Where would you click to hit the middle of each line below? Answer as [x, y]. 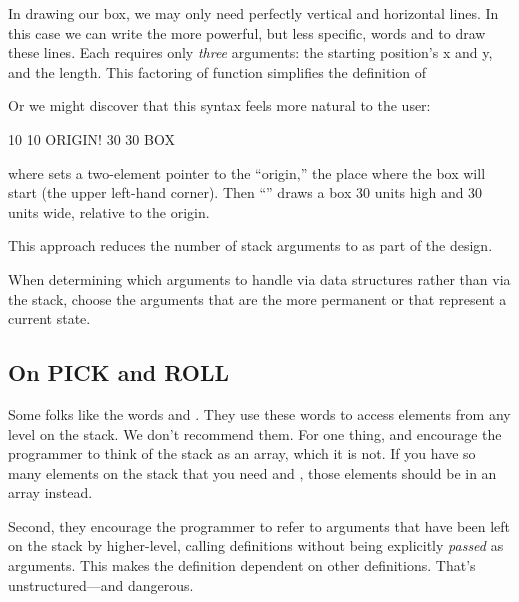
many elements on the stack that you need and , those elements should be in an [252, 472]
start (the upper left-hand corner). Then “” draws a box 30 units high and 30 [245, 192]
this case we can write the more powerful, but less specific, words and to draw [247, 32]
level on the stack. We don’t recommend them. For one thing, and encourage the [255, 433]
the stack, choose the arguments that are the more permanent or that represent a [257, 298]
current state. [49, 318]
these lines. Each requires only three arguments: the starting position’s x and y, [250, 52]
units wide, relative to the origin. [109, 211]
